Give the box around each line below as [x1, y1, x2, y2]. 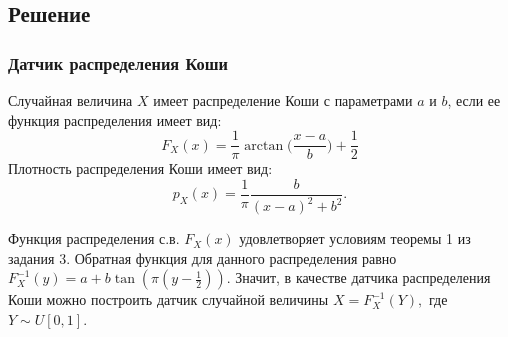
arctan [244, 138, 284, 153]
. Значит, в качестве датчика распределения [226, 267, 491, 288]
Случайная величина [8, 90, 133, 110]
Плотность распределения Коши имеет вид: [8, 158, 273, 179]
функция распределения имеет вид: [8, 109, 222, 130]
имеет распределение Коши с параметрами [153, 90, 413, 110]
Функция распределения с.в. [8, 228, 180, 249]
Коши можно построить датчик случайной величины [8, 289, 329, 310]
